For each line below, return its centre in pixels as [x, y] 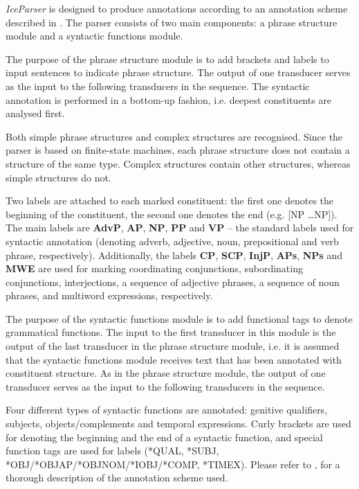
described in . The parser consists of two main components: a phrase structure [172, 22]
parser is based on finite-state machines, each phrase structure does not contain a [178, 150]
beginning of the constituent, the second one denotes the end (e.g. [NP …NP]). [172, 214]
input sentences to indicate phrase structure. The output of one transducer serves [178, 72]
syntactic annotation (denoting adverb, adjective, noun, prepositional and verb [172, 241]
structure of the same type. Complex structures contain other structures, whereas [178, 163]
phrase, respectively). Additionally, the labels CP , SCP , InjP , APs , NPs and [174, 255]
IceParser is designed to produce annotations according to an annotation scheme [177, 8]
